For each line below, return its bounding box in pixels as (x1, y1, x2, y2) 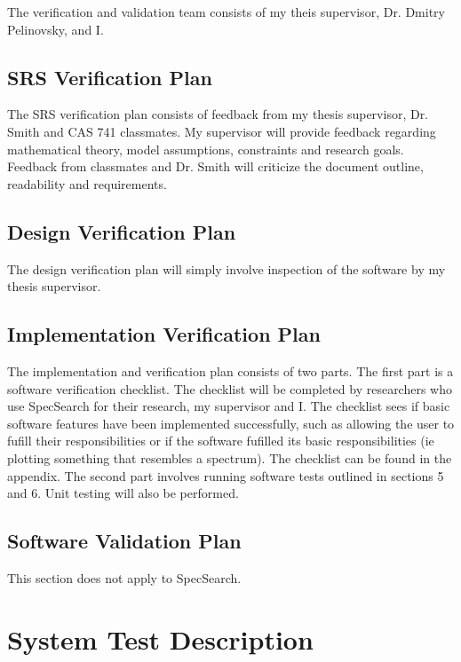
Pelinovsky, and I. (7, 20, 104, 38)
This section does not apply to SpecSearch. (7, 568, 242, 587)
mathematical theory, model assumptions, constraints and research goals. (7, 139, 404, 158)
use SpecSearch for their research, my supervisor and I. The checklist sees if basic (7, 397, 450, 415)
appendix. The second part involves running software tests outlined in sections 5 (7, 466, 444, 485)
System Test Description (7, 620, 314, 657)
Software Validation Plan (7, 527, 242, 555)
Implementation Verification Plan (7, 320, 321, 348)
